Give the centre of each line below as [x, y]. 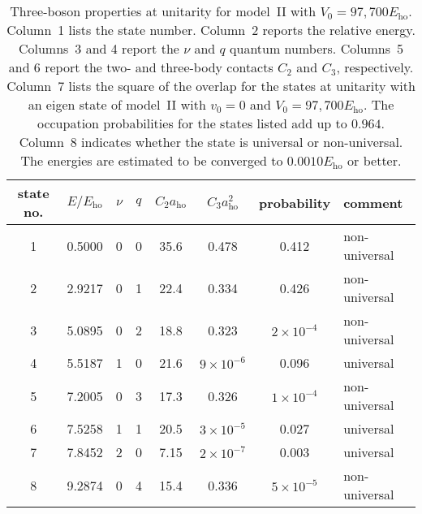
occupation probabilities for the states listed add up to [192, 123]
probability [295, 202]
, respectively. [375, 67]
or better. [375, 160]
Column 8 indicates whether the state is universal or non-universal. [211, 142]
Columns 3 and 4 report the [99, 48]
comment [373, 202]
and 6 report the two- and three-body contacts [141, 67]
